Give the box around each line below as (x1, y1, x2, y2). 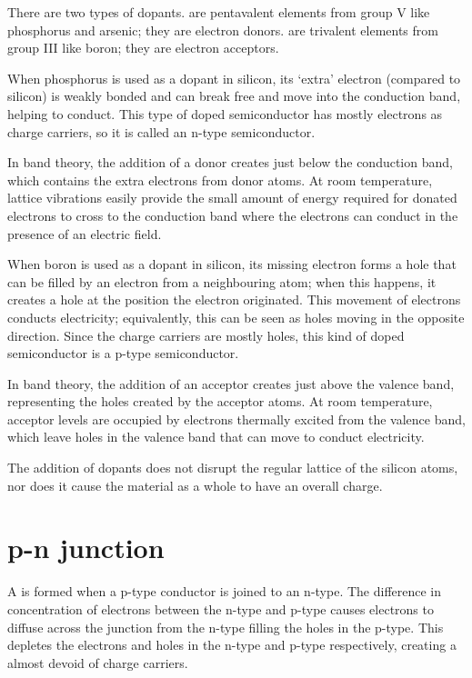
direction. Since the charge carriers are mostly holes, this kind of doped (7, 325, 405, 344)
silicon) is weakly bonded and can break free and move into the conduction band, (7, 86, 461, 105)
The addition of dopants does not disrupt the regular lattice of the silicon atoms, (7, 458, 458, 477)
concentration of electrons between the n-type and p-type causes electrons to (7, 599, 434, 618)
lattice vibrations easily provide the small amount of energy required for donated (7, 188, 457, 207)
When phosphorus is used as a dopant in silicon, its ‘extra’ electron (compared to (7, 68, 461, 87)
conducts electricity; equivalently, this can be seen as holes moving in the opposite (7, 307, 465, 326)
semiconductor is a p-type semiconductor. (7, 344, 239, 363)
